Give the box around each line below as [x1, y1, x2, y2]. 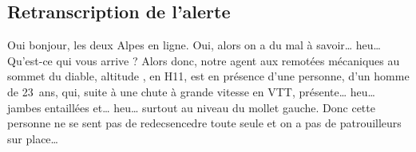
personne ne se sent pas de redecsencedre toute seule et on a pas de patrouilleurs [7, 115, 402, 131]
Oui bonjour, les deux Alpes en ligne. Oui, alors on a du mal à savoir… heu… [7, 37, 381, 53]
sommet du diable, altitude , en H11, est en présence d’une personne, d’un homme [7, 68, 410, 84]
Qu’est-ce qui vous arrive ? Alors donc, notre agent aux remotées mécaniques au [7, 52, 400, 68]
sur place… [7, 130, 58, 146]
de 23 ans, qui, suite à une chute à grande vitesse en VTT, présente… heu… [7, 83, 375, 99]
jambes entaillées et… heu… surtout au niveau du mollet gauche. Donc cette [7, 99, 375, 115]
